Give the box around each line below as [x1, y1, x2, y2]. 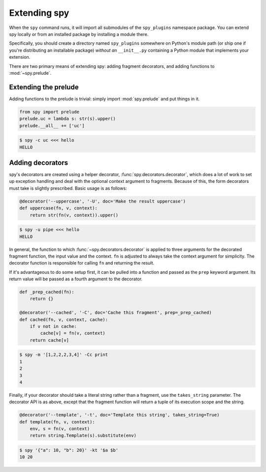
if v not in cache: [30, 324, 77, 329]
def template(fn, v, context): [19, 419, 96, 425]
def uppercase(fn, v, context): [19, 206, 98, 211]
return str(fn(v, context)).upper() [30, 212, 118, 218]
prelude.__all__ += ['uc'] [19, 123, 85, 128]
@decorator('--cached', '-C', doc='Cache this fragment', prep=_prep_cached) [19, 310, 212, 316]
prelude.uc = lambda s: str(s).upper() [19, 116, 116, 121]
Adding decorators [9, 158, 68, 167]
